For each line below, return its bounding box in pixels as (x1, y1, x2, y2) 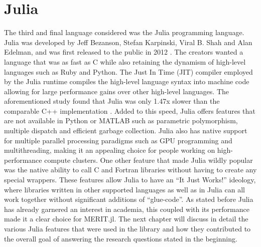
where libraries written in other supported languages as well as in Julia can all (4, 184, 245, 194)
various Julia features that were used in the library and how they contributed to (4, 223, 251, 233)
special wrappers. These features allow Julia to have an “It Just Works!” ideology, (4, 174, 256, 185)
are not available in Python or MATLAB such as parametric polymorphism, (4, 115, 238, 126)
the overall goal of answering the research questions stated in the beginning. (4, 233, 237, 243)
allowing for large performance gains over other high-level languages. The (4, 86, 229, 96)
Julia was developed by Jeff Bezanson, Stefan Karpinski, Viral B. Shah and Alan (4, 37, 252, 47)
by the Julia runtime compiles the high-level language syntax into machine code (4, 76, 249, 87)
